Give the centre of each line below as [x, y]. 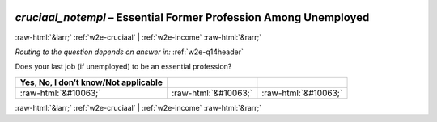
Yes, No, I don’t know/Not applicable [91, 82]
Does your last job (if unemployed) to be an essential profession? [123, 67]
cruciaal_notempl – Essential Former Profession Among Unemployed [192, 17]
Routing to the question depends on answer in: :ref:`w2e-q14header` [129, 52]
